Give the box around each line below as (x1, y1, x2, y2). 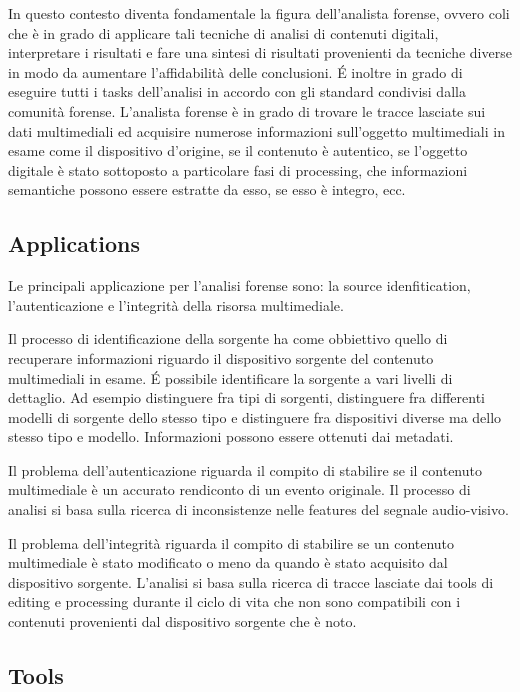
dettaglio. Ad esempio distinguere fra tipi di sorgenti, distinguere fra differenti (8, 387, 485, 408)
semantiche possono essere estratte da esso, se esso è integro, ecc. (8, 179, 406, 200)
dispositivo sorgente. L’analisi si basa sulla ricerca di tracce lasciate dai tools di (8, 571, 494, 592)
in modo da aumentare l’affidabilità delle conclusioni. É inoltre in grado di (8, 61, 463, 82)
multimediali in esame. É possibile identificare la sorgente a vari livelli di (8, 367, 453, 388)
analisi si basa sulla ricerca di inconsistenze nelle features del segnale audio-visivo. (8, 499, 509, 520)
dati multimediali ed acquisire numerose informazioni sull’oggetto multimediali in (8, 120, 505, 141)
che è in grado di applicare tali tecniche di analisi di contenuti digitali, (8, 22, 439, 43)
